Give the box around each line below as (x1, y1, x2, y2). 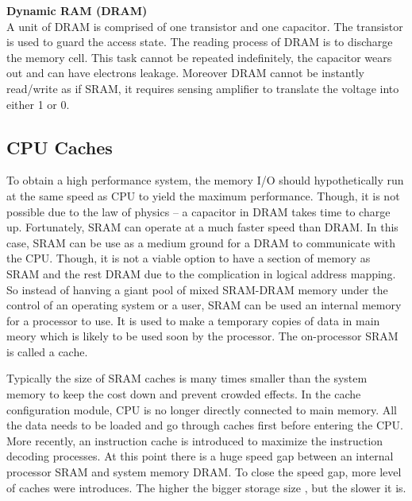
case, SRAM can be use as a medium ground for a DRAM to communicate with (6, 234, 396, 250)
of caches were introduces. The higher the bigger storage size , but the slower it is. (6, 479, 406, 495)
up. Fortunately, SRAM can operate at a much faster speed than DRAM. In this (6, 219, 399, 235)
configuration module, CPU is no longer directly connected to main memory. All (6, 401, 397, 417)
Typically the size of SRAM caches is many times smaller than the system (6, 370, 368, 386)
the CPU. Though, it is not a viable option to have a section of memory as (6, 250, 371, 266)
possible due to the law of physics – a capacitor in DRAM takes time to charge (6, 203, 391, 219)
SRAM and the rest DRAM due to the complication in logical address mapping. (6, 265, 396, 282)
